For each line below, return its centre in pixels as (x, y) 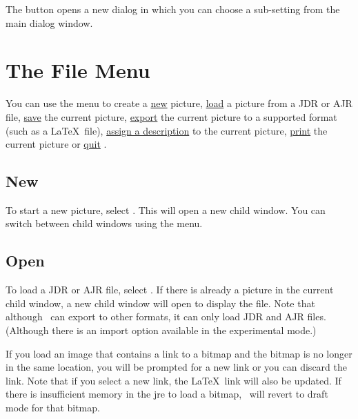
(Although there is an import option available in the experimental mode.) (161, 330)
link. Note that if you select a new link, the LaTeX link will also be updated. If (173, 380)
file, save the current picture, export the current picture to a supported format (171, 116)
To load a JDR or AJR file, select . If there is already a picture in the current (170, 290)
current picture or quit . (56, 144)
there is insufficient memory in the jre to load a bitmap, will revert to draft (167, 394)
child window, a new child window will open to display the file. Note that (160, 303)
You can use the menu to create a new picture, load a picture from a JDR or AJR (179, 103)
